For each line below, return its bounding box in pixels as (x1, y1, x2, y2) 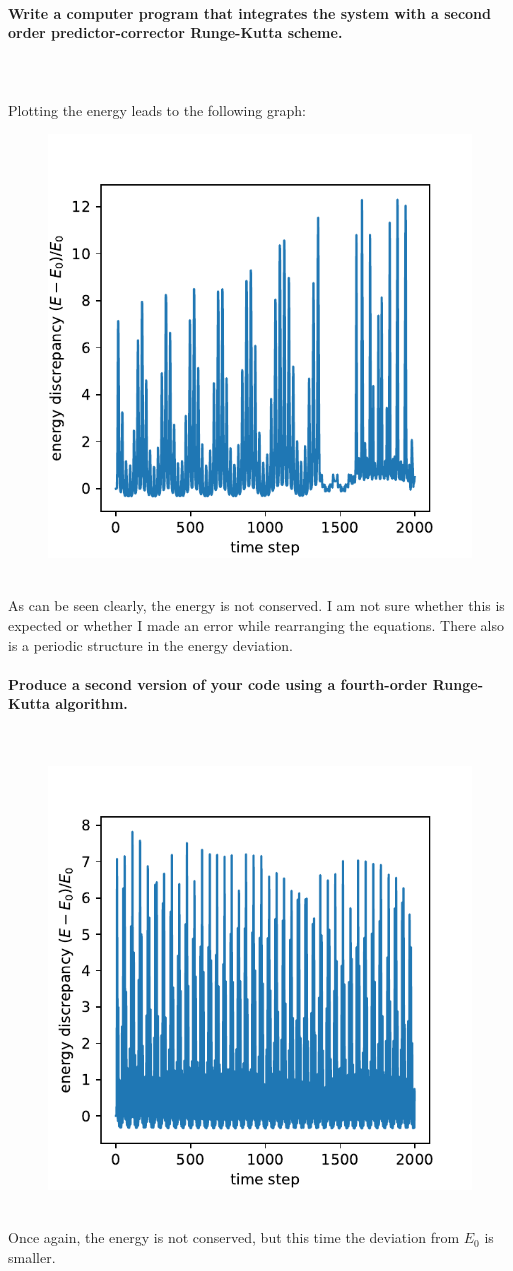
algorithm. (55, 693, 128, 714)
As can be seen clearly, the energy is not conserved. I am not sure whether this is (8, 595, 505, 616)
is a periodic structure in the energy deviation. (8, 634, 293, 655)
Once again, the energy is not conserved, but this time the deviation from (8, 1227, 460, 1248)
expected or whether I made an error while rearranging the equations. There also (8, 614, 504, 635)
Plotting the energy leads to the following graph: (8, 99, 306, 120)
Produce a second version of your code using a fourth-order (8, 673, 428, 694)
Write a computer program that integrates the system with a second (8, 2, 492, 23)
